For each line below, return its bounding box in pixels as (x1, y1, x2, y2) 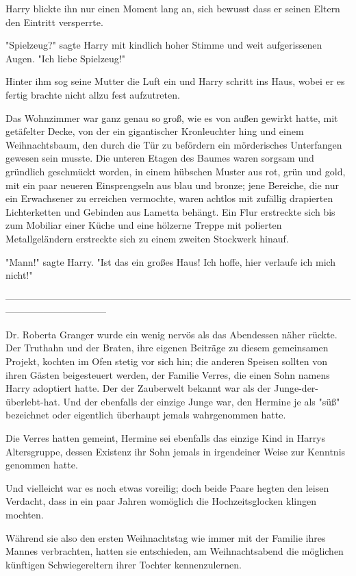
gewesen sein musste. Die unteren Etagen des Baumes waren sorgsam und (5, 151, 314, 165)
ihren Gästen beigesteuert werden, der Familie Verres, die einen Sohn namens (5, 367, 330, 381)
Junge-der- (274, 381, 319, 395)
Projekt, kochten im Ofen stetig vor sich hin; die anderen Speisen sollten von (5, 354, 328, 368)
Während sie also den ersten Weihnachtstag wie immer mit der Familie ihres (5, 530, 326, 544)
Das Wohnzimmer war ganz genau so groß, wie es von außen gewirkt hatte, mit (5, 110, 338, 125)
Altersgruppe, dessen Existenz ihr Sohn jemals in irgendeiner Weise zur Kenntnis (5, 444, 346, 458)
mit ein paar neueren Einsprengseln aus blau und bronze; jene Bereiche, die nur (5, 177, 339, 192)
